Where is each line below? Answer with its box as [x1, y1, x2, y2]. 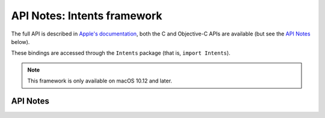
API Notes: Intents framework [11, 9, 162, 22]
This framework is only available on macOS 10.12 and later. [27, 77, 173, 84]
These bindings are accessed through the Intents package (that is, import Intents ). [11, 49, 231, 57]
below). [11, 38, 30, 45]
